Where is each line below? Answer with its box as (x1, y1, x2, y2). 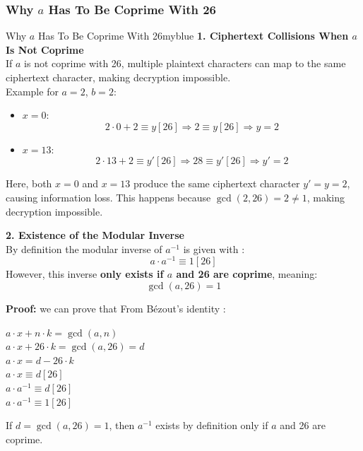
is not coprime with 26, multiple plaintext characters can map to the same (24, 56, 346, 71)
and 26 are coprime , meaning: (176, 266, 318, 281)
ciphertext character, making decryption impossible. (6, 70, 231, 84)
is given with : (183, 241, 245, 256)
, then (109, 418, 135, 433)
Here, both (6, 176, 52, 191)
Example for (6, 83, 59, 98)
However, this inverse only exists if (6, 266, 164, 281)
